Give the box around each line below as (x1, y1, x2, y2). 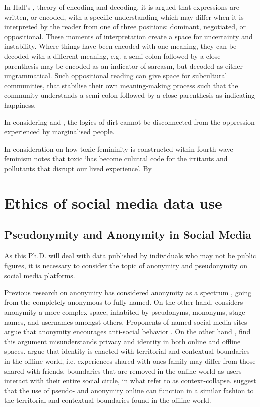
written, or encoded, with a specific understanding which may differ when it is (4, 11, 244, 22)
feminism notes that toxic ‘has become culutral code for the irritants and (4, 153, 228, 164)
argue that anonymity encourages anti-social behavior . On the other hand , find (4, 326, 251, 337)
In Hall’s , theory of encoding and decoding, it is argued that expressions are (4, 2, 239, 12)
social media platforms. (4, 270, 75, 281)
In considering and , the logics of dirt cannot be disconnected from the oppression (4, 116, 255, 127)
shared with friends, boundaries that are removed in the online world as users (4, 365, 242, 376)
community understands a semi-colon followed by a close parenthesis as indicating (4, 90, 255, 100)
